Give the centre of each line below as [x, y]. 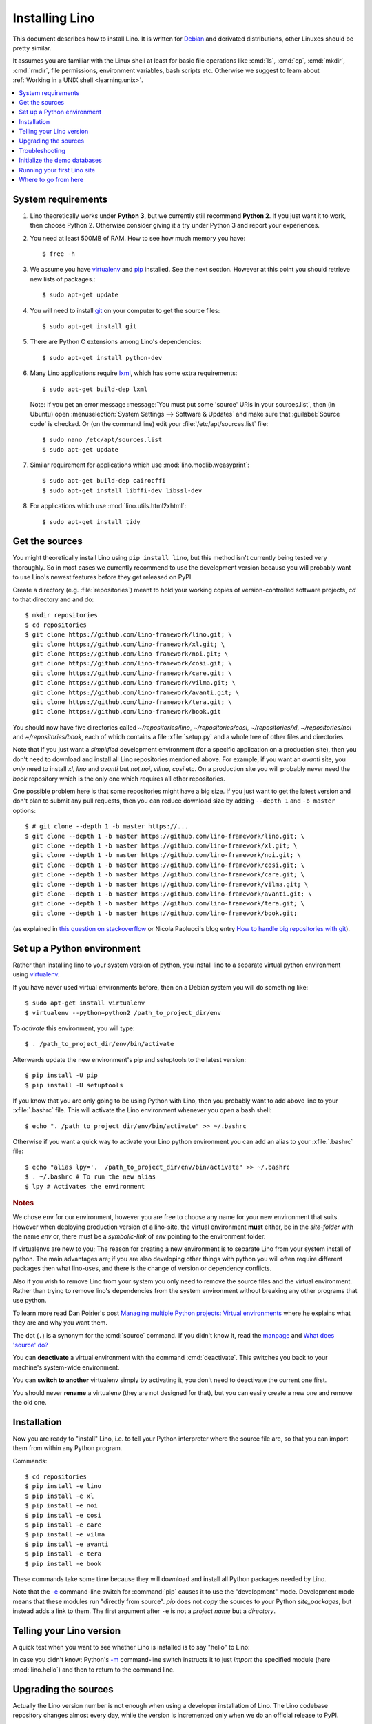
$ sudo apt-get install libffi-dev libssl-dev [122, 490]
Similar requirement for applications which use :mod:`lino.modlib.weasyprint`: [139, 465]
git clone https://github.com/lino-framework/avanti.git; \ [136, 692]
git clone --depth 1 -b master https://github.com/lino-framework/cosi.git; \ [168, 865]
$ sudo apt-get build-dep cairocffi [104, 481]
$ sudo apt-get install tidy [91, 522]
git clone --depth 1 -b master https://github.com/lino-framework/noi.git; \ [166, 855]
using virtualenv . [36, 974]
